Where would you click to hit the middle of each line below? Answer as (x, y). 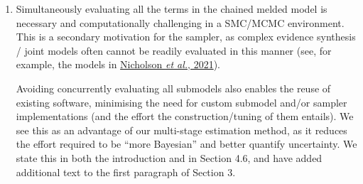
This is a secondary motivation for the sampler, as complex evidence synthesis (186, 37)
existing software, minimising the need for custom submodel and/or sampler (181, 102)
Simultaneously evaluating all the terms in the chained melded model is (172, 9)
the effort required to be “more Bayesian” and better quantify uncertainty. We (186, 144)
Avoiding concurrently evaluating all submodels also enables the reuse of (173, 88)
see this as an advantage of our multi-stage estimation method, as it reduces (181, 130)
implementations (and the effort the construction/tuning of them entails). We (185, 116)
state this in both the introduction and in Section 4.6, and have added (169, 157)
